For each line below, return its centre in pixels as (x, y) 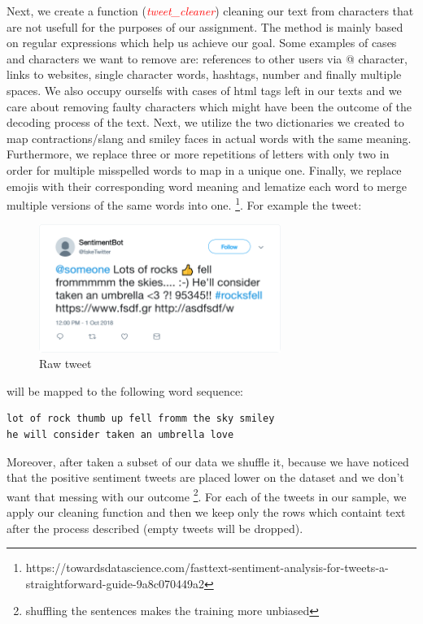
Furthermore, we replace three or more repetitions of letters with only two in (198, 154)
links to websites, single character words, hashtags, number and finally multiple (204, 74)
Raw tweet (65, 364)
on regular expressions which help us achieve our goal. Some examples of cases (202, 43)
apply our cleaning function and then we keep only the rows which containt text (206, 512)
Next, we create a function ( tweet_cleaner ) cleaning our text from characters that (210, 11)
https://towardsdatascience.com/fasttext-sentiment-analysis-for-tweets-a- (207, 568)
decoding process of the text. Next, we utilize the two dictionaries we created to (205, 122)
